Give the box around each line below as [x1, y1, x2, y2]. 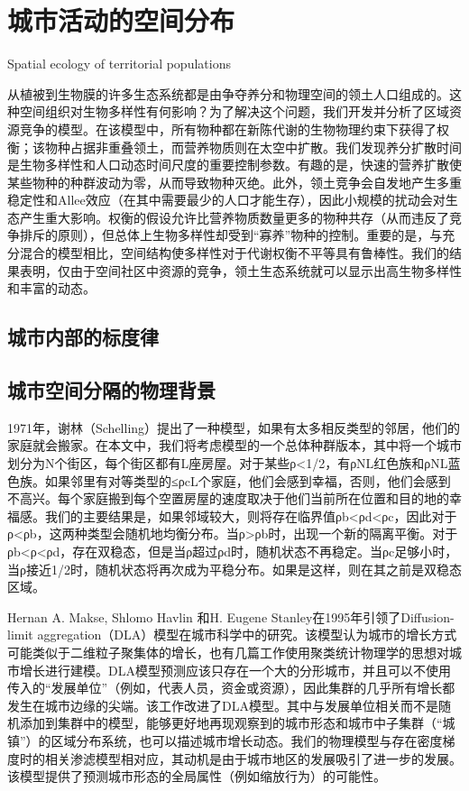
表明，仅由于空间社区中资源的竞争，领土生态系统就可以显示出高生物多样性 [19, 261, 462, 280]
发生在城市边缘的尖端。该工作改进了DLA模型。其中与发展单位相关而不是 [7, 695, 438, 714]
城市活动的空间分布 [7, 2, 235, 39]
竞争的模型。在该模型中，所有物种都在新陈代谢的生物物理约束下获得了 [19, 119, 437, 138]
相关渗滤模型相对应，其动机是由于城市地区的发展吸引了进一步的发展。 [44, 749, 462, 768]
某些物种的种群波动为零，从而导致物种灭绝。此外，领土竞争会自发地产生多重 [7, 172, 462, 191]
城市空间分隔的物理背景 [7, 376, 216, 404]
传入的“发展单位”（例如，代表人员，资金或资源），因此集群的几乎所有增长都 [7, 678, 455, 697]
